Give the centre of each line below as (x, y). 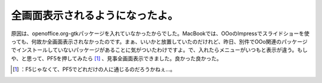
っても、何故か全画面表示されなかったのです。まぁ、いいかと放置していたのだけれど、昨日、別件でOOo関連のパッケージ (159, 41)
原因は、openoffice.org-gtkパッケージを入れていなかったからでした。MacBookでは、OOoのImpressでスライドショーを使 (160, 33)
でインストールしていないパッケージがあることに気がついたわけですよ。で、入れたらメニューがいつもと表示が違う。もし (160, 50)
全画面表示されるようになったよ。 (95, 16)
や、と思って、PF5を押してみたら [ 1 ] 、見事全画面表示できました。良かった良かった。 (117, 58)
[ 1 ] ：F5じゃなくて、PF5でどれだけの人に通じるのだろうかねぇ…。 (94, 69)
